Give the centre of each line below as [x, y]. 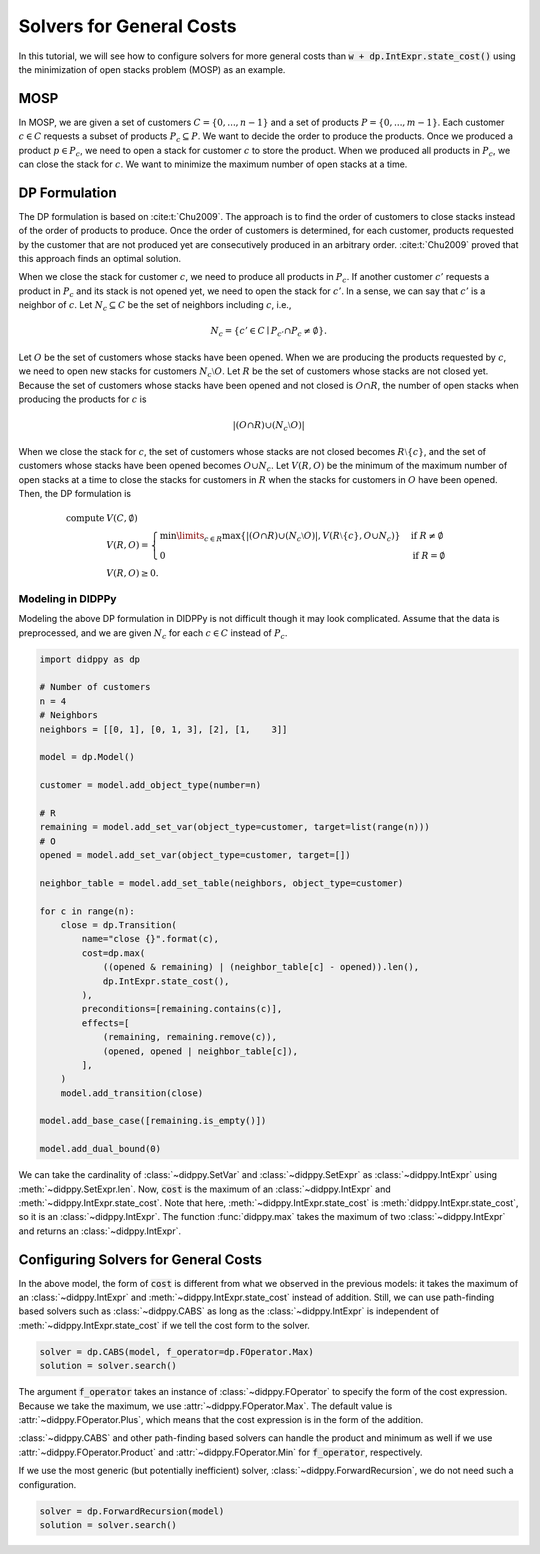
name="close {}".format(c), [150, 939]
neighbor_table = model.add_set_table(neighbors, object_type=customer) [221, 883]
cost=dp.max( [113, 953]
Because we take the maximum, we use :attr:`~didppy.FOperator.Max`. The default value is [205, 1406]
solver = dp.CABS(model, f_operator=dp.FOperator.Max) [176, 1351]
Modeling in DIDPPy [67, 598]
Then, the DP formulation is [75, 494]
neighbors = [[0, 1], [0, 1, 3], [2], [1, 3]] [163, 729]
